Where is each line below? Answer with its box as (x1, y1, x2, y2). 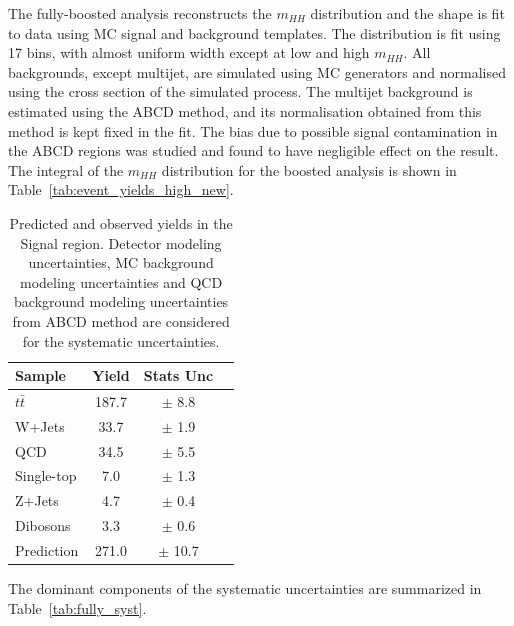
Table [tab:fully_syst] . (8, 597, 147, 618)
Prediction (15, 540, 79, 560)
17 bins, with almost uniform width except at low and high (8, 42, 370, 63)
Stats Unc (143, 365, 214, 386)
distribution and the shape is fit (310, 3, 505, 23)
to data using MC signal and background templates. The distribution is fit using (8, 22, 501, 43)
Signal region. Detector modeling (20, 232, 222, 253)
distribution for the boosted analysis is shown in (161, 159, 457, 180)
